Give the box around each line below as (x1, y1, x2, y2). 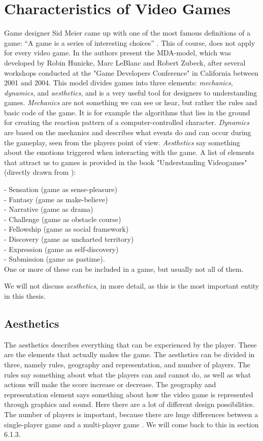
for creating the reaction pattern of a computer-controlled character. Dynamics (4, 117, 249, 128)
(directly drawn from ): (4, 167, 76, 177)
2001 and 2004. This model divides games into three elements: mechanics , (4, 77, 233, 88)
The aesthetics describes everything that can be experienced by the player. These (4, 339, 257, 350)
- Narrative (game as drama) (4, 204, 93, 214)
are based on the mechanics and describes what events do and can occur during (4, 127, 251, 138)
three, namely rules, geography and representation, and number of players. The (4, 359, 250, 369)
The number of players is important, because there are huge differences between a (4, 408, 258, 419)
